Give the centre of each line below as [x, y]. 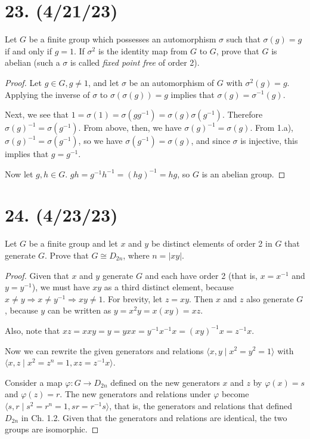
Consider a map [34, 382]
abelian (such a [32, 62]
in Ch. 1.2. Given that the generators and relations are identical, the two [154, 417]
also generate [270, 298]
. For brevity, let [133, 298]
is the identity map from [143, 50]
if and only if [28, 50]
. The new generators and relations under [135, 394]
